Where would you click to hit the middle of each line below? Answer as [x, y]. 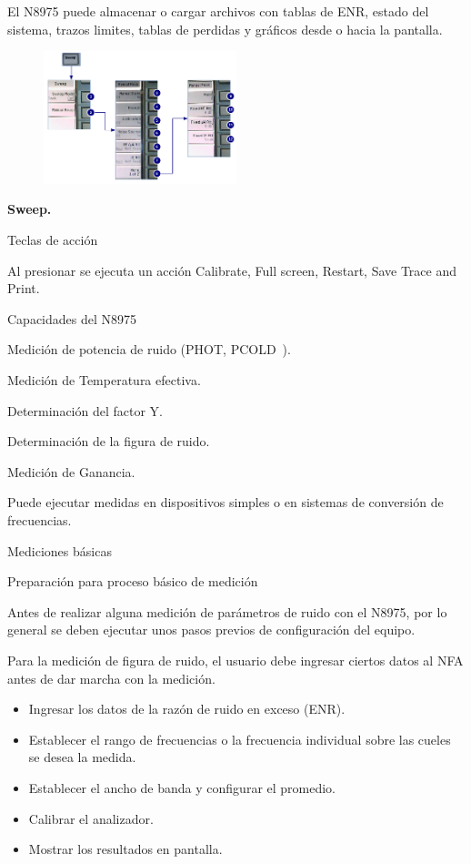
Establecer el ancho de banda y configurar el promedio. [182, 787]
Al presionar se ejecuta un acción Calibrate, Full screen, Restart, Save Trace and [232, 270]
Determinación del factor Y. [85, 410]
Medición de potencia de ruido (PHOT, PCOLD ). [149, 349]
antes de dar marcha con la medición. [111, 678]
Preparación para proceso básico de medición [133, 581]
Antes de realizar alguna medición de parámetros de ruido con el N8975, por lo [227, 611]
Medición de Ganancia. [71, 471]
